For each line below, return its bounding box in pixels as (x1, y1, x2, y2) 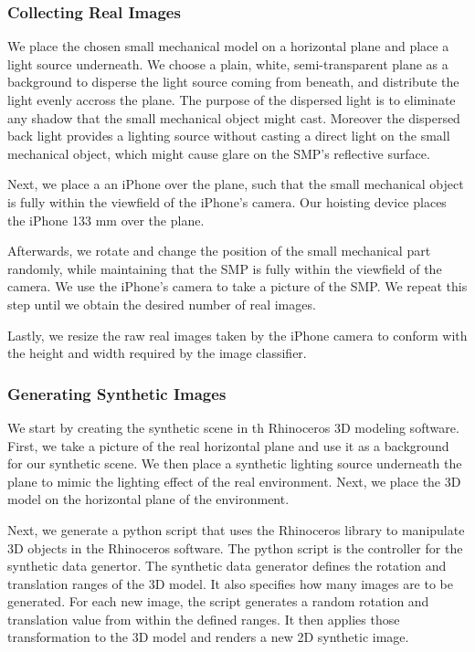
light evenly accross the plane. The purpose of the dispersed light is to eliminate (7, 90, 456, 109)
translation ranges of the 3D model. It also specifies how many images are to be (7, 573, 453, 593)
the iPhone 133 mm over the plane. (7, 210, 205, 229)
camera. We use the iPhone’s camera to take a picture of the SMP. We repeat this (7, 277, 468, 296)
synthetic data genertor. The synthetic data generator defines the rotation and (7, 556, 447, 575)
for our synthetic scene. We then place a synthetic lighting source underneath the (7, 454, 462, 473)
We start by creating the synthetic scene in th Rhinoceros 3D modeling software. (7, 417, 459, 436)
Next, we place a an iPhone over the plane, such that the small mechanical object (7, 174, 464, 194)
